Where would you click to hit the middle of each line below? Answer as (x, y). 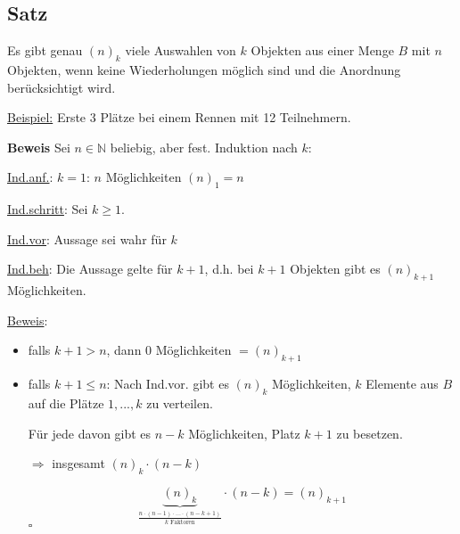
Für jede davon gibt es (90, 433)
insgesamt (78, 463)
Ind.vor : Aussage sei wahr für (87, 238)
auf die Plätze (66, 403)
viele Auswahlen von (181, 50)
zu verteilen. (180, 403)
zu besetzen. (370, 433)
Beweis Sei (39, 147)
